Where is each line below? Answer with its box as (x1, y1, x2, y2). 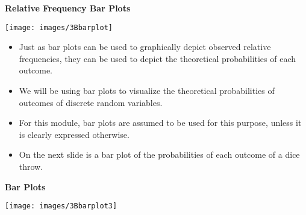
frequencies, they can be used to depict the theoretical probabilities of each (19, 52, 296, 64)
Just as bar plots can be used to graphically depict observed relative (19, 40, 271, 53)
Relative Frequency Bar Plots (5, 2, 131, 14)
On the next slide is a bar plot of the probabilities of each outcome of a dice (19, 148, 300, 161)
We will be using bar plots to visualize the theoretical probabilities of (19, 84, 275, 97)
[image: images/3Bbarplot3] (5, 202, 117, 211)
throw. (19, 160, 43, 172)
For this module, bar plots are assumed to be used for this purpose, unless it (19, 116, 302, 129)
